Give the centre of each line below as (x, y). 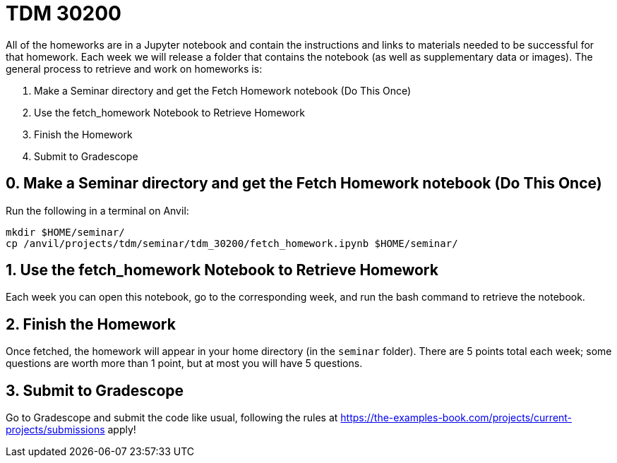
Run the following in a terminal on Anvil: (97, 210)
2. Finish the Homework (91, 324)
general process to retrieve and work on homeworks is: (134, 68)
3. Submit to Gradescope (95, 390)
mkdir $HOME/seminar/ (65, 232)
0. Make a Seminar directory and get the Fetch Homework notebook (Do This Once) (304, 184)
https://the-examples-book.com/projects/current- (456, 418)
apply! (122, 430)
